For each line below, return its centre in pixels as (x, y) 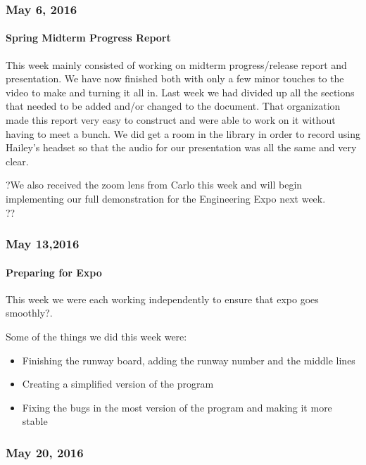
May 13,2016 (43, 244)
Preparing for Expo (54, 272)
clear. (17, 161)
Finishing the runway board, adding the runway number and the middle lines (189, 360)
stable (35, 421)
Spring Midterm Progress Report (88, 38)
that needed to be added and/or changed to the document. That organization (173, 106)
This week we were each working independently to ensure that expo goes (162, 299)
